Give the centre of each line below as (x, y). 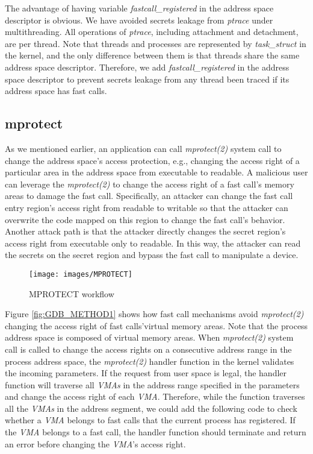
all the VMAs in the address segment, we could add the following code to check (151, 408)
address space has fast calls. (56, 91)
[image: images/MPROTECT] (81, 274)
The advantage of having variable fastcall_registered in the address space (139, 8)
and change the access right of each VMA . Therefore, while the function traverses (155, 396)
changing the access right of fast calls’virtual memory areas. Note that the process (156, 325)
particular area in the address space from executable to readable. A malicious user (156, 172)
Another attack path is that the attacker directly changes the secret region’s (145, 231)
